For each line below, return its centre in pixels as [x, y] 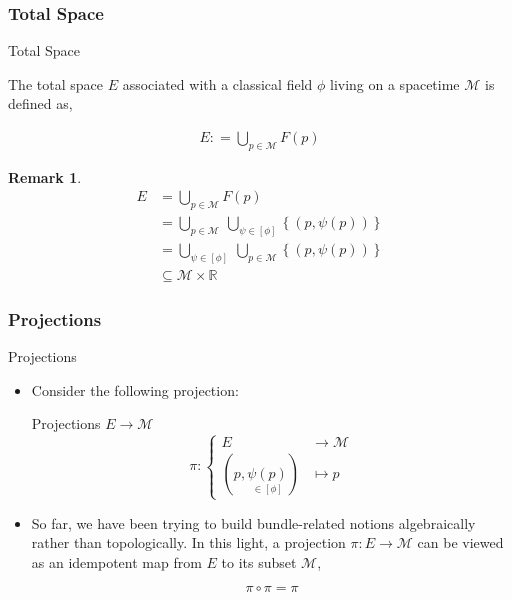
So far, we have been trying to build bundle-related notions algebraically [253, 522]
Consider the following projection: [135, 389]
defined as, [40, 103]
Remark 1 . [45, 176]
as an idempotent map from [116, 561]
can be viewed [460, 542]
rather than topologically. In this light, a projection [188, 542]
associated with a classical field [217, 83]
